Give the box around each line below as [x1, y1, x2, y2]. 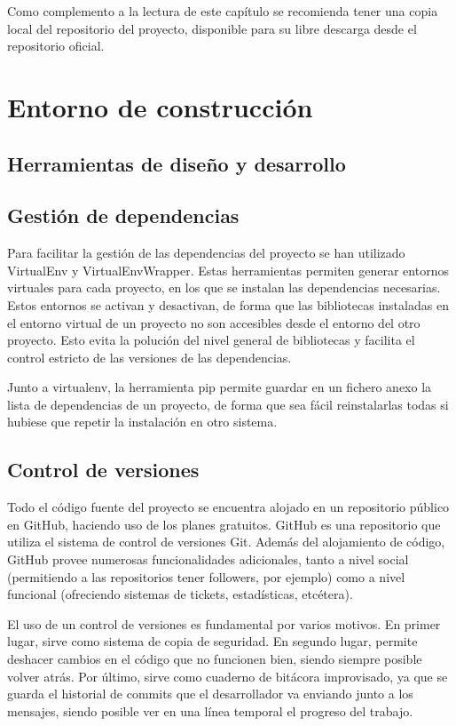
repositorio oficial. [7, 36, 105, 55]
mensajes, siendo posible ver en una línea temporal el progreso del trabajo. [7, 701, 413, 720]
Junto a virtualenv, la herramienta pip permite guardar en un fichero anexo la [7, 378, 432, 396]
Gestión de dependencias [7, 202, 240, 229]
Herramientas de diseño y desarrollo [7, 149, 346, 177]
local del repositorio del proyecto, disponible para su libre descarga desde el [7, 19, 417, 37]
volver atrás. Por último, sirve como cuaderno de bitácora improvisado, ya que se [7, 666, 448, 685]
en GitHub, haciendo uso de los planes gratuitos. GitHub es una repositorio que [7, 515, 441, 533]
